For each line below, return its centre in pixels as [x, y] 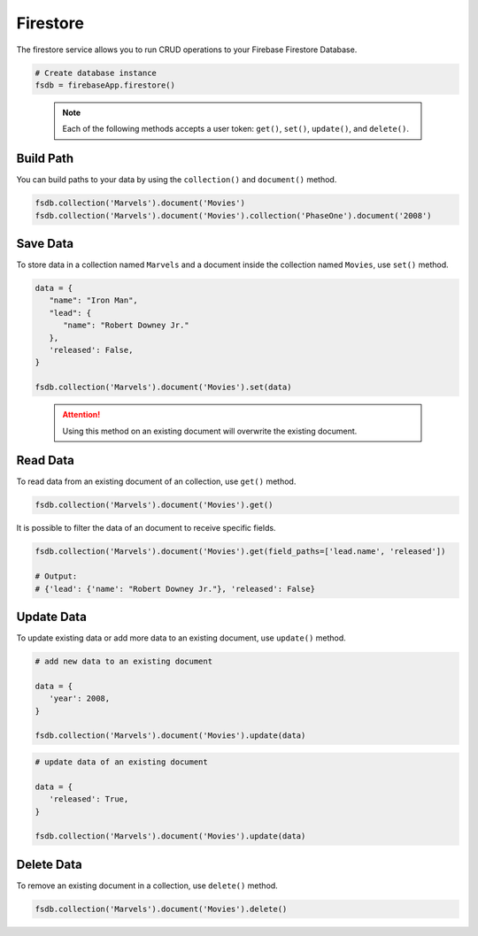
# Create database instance [96, 73]
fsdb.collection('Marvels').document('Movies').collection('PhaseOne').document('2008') [234, 215]
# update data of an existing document [121, 762]
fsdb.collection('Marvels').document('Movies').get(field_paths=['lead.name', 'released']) [240, 552]
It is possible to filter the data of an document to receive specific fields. [146, 528]
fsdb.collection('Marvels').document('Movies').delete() [161, 909]
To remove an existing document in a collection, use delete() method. [147, 886]
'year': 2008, [80, 698]
